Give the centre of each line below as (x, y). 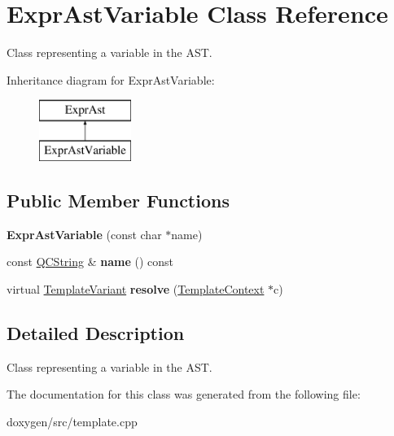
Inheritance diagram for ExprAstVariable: (111, 79)
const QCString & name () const (90, 262)
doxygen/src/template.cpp (72, 421)
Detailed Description (96, 332)
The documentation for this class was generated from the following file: (184, 394)
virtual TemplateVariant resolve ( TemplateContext (136, 288)
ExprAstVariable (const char (84, 234)
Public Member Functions (118, 200)
